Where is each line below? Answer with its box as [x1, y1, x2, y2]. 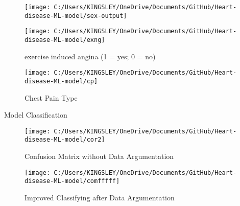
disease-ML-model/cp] [25, 77, 98, 85]
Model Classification [4, 109, 67, 120]
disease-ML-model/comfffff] [25, 177, 120, 185]
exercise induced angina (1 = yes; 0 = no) [25, 51, 156, 61]
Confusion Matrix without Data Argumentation [25, 151, 174, 162]
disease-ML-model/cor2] [25, 136, 105, 144]
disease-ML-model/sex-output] [25, 12, 127, 19]
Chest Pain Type [25, 92, 78, 103]
